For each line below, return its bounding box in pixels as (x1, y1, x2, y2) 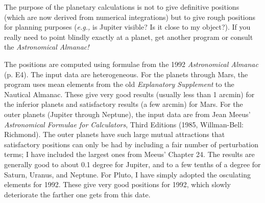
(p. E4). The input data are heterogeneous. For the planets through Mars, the (4, 69, 248, 79)
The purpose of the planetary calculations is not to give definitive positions (4, 2, 239, 12)
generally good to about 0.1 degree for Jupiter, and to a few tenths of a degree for (4, 159, 261, 169)
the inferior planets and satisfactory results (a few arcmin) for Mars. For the (4, 99, 243, 109)
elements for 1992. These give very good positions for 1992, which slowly (4, 179, 231, 190)
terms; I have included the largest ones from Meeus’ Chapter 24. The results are (4, 149, 255, 160)
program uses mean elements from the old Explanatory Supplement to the (4, 79, 234, 89)
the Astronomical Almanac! (4, 41, 89, 52)
